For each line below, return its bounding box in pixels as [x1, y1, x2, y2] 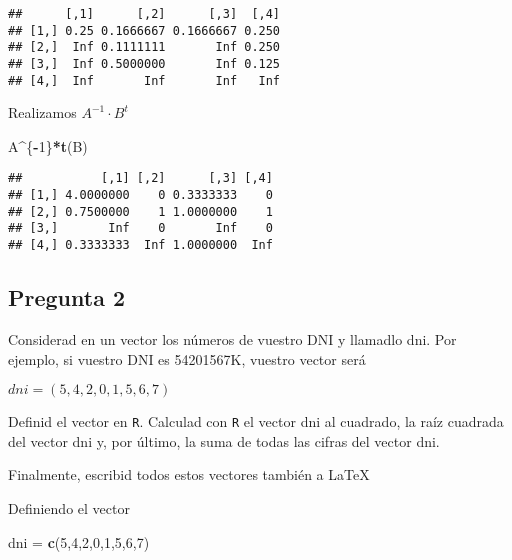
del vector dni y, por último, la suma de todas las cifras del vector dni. [8, 430, 440, 451]
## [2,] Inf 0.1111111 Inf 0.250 [8, 40, 281, 55]
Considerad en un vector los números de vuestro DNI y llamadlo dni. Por [8, 328, 457, 349]
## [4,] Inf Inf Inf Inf [8, 73, 281, 88]
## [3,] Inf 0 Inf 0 [8, 221, 273, 236]
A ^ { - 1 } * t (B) [8, 135, 88, 156]
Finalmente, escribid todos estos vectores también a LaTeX [8, 464, 370, 485]
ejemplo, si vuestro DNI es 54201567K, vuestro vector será [8, 348, 366, 369]
